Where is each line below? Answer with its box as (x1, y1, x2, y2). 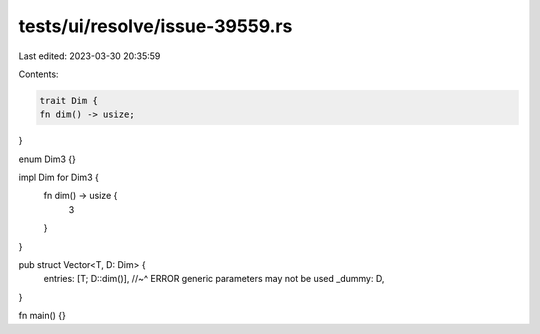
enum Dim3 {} (18, 153, 77, 165)
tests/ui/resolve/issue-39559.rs (18, 15, 293, 37)
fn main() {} (18, 310, 67, 322)
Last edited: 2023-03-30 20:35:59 (18, 50, 161, 62)
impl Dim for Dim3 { (18, 171, 99, 184)
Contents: (18, 68, 59, 80)
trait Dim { (39, 95, 99, 106)
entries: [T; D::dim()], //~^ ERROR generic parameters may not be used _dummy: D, (43, 273, 385, 285)
